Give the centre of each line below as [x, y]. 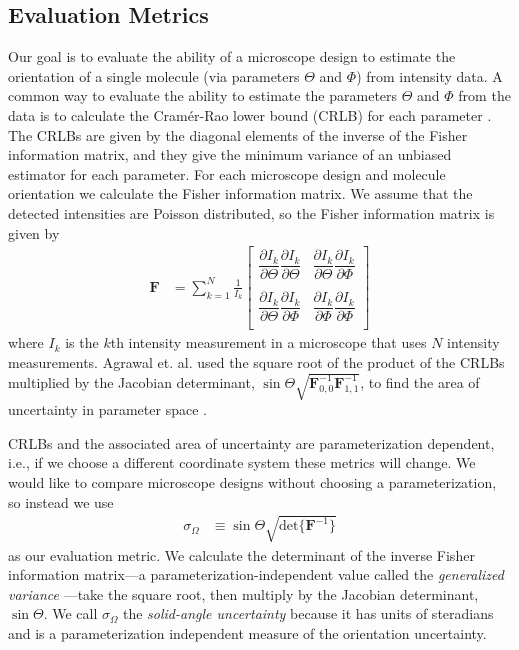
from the [484, 95]
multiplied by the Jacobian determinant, [131, 381]
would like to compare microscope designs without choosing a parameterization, [252, 481]
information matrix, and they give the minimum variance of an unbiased [230, 154]
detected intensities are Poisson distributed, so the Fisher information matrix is [251, 212]
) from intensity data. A [429, 75]
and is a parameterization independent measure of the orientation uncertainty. [247, 633]
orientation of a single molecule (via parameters [154, 75]
